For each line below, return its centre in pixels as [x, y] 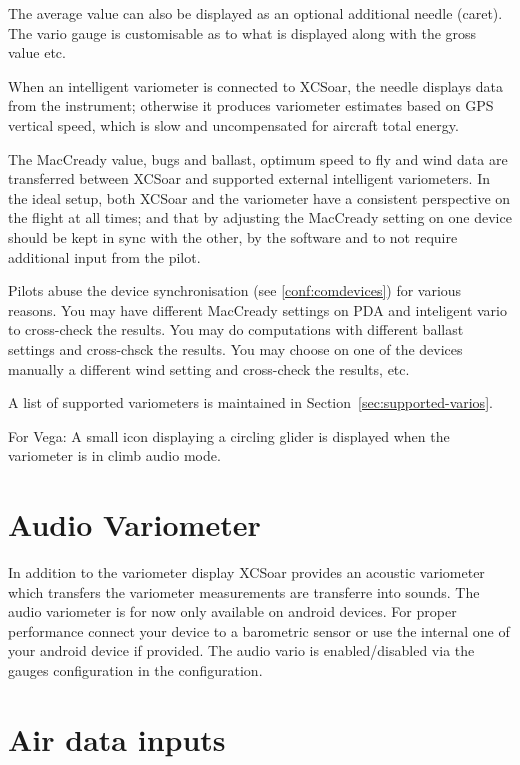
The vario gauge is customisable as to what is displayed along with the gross [242, 32]
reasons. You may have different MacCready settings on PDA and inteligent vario [257, 309]
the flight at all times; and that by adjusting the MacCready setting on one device [260, 217]
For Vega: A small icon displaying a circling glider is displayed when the [229, 435]
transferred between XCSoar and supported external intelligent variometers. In [249, 178]
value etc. [37, 52]
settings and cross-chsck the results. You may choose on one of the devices [235, 348]
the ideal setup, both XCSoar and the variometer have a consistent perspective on [259, 197]
